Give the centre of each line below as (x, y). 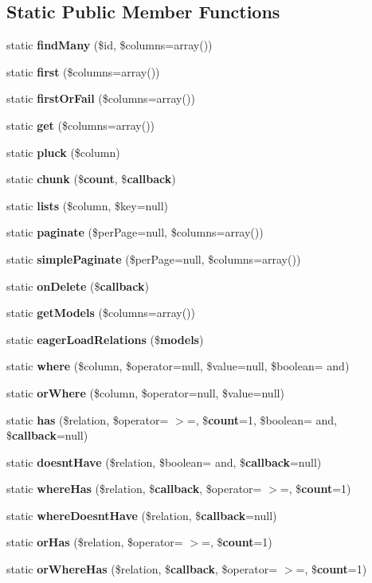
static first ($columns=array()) (83, 71)
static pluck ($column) (63, 152)
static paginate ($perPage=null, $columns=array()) (135, 232)
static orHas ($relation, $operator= (95, 542)
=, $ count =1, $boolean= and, (262, 419)
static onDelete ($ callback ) (78, 286)
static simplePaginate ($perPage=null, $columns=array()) (154, 258)
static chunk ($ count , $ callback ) (91, 179)
